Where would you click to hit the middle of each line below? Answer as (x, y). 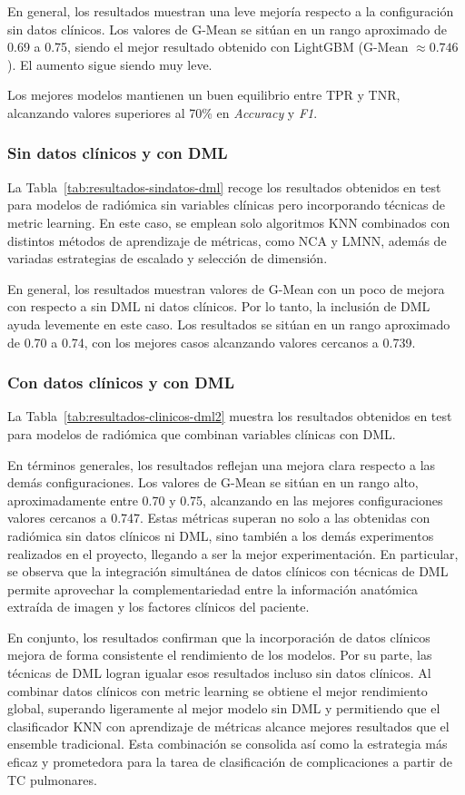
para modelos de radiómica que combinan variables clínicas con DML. (202, 433)
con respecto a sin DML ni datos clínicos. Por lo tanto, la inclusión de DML (219, 306)
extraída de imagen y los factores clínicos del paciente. (158, 607)
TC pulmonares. (52, 779)
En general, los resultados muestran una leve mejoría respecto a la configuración (231, 11)
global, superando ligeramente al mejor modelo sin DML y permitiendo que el (224, 708)
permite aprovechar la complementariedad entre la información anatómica (213, 589)
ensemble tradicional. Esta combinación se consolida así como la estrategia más (228, 744)
